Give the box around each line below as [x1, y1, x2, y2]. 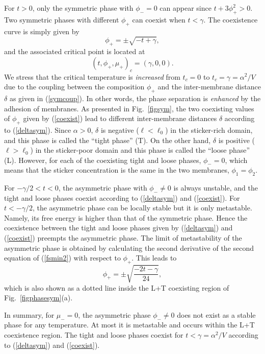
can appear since [160, 3, 211, 13]
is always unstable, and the [173, 182, 258, 193]
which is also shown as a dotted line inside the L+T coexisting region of [4, 282, 229, 293]
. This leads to [131, 252, 177, 263]
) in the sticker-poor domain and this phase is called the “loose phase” [30, 145, 250, 155]
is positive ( [218, 134, 255, 145]
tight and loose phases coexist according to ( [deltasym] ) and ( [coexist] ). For [4, 192, 240, 203]
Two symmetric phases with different [4, 14, 119, 25]
